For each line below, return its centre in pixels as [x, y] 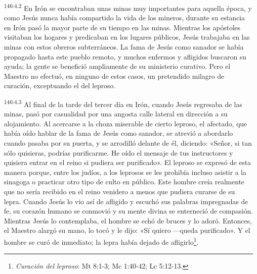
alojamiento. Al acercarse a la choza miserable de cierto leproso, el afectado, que [126, 123]
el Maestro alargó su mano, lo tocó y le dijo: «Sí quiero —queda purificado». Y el [127, 230]
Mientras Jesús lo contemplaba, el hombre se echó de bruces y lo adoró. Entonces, [128, 220]
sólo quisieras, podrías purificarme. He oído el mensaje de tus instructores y [119, 152]
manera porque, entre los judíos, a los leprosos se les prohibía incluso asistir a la [125, 172]
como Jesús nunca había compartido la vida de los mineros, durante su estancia [125, 18]
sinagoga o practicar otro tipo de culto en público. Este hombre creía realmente [124, 182]
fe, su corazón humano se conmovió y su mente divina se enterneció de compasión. [128, 211]
